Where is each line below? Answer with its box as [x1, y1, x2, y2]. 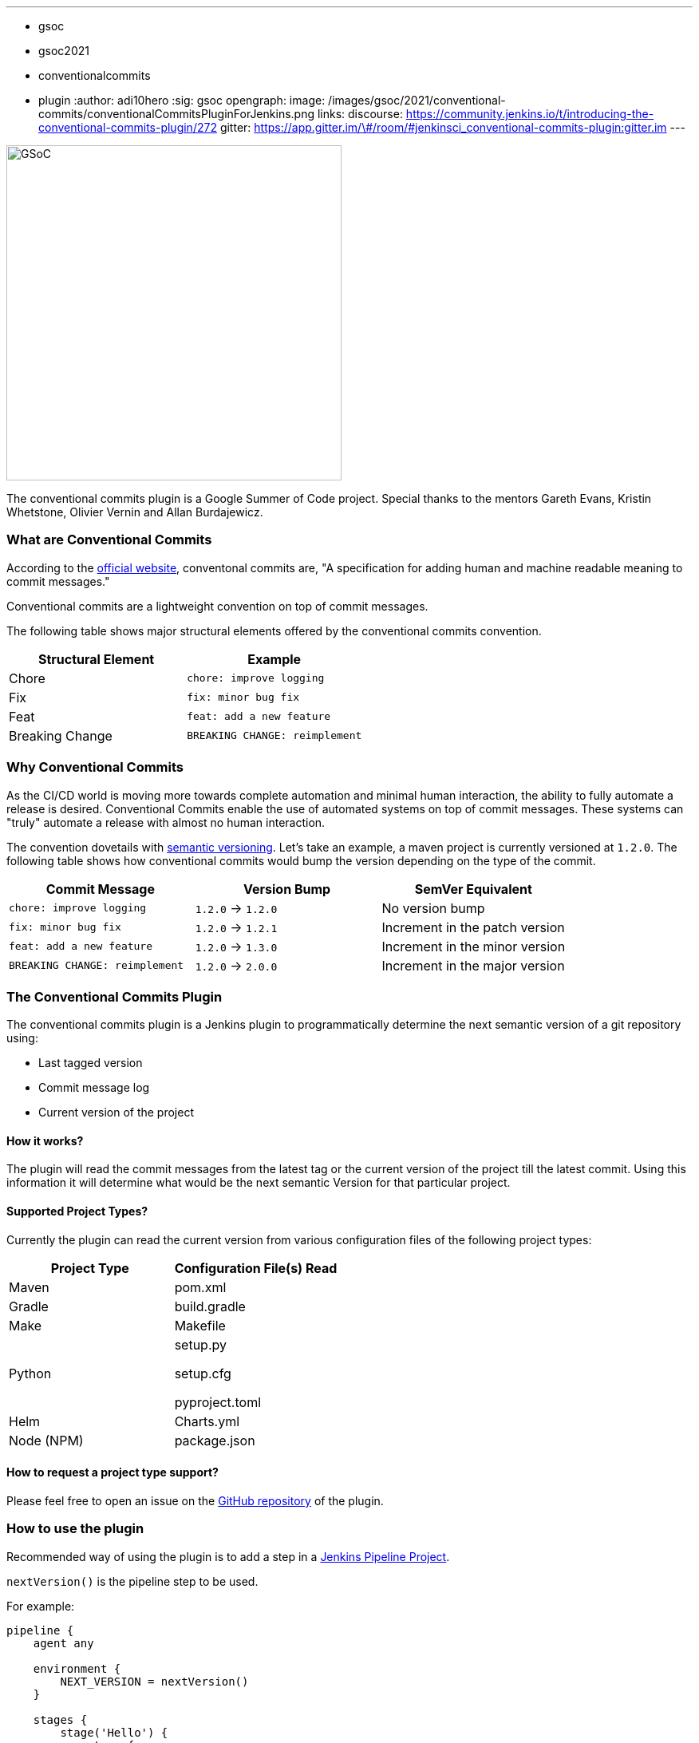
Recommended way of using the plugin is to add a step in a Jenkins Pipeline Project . [6, 1549, 450, 1563]
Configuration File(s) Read [174, 1259, 338, 1276]
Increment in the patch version [381, 919, 565, 935]
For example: [6, 1599, 75, 1613]
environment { [33, 1662, 121, 1675]
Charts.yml [174, 1413, 240, 1429]
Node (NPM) [9, 1432, 84, 1449]
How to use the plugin [6, 1520, 144, 1537]
